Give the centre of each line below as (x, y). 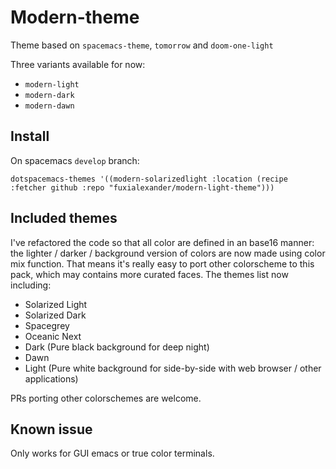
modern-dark (49, 95)
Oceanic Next (53, 336)
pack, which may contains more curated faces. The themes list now (149, 274)
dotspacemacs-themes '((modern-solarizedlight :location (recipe (149, 179)
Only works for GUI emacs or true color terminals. (112, 453)
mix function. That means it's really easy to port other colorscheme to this (162, 263)
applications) (51, 378)
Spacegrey (47, 325)
